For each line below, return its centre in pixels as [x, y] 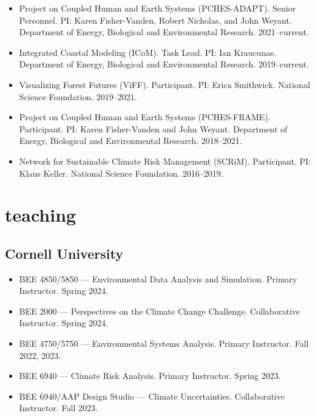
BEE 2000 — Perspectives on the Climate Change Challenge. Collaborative [160, 311]
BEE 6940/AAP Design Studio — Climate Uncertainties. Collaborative [152, 396]
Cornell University [64, 253]
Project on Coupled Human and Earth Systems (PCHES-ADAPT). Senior [157, 8]
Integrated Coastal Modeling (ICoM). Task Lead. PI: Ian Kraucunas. [147, 52]
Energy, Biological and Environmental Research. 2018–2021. [130, 141]
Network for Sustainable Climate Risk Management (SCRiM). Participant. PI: [165, 161]
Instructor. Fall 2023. [58, 408]
